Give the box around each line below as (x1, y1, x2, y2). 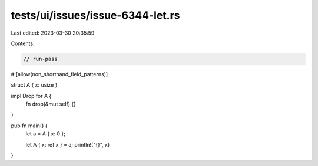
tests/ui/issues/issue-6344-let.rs (11, 9, 180, 22)
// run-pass (23, 56, 58, 62)
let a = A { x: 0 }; (25, 130, 66, 137)
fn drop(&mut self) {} (25, 100, 77, 108)
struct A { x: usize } (11, 82, 58, 89)
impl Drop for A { (11, 92, 52, 99)
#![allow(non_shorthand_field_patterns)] (11, 70, 108, 77)
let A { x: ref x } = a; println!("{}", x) (25, 141, 110, 148)
